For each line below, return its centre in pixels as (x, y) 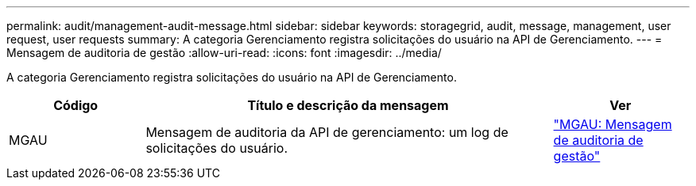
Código (76, 105)
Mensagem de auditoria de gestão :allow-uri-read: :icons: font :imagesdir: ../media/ (224, 53)
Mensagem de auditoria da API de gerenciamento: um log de (327, 132)
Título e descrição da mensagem (348, 105)
